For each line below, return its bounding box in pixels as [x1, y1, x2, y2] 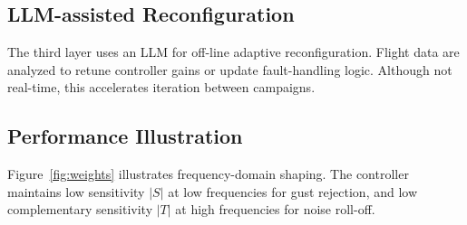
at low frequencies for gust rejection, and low [168, 182, 418, 201]
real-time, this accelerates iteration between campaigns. [7, 78, 316, 97]
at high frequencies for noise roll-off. [175, 200, 375, 219]
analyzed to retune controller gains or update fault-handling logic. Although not [7, 60, 452, 79]
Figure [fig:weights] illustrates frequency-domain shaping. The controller [7, 164, 409, 183]
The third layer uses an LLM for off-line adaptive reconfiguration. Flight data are [7, 42, 460, 61]
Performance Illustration [7, 122, 243, 150]
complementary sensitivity [7, 200, 153, 219]
